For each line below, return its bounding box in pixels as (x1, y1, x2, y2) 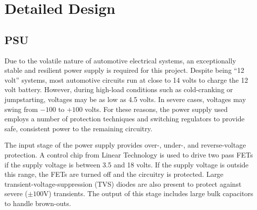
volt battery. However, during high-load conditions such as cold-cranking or (4, 84, 233, 95)
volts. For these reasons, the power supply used (85, 104, 228, 114)
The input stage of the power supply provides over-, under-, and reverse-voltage (4, 140, 246, 150)
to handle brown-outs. (4, 198, 71, 208)
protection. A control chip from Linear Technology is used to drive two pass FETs (4, 149, 253, 159)
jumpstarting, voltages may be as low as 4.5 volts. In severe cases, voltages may (4, 94, 246, 104)
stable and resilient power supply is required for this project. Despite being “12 (4, 65, 244, 75)
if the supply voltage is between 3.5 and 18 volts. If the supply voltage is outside (4, 159, 249, 169)
